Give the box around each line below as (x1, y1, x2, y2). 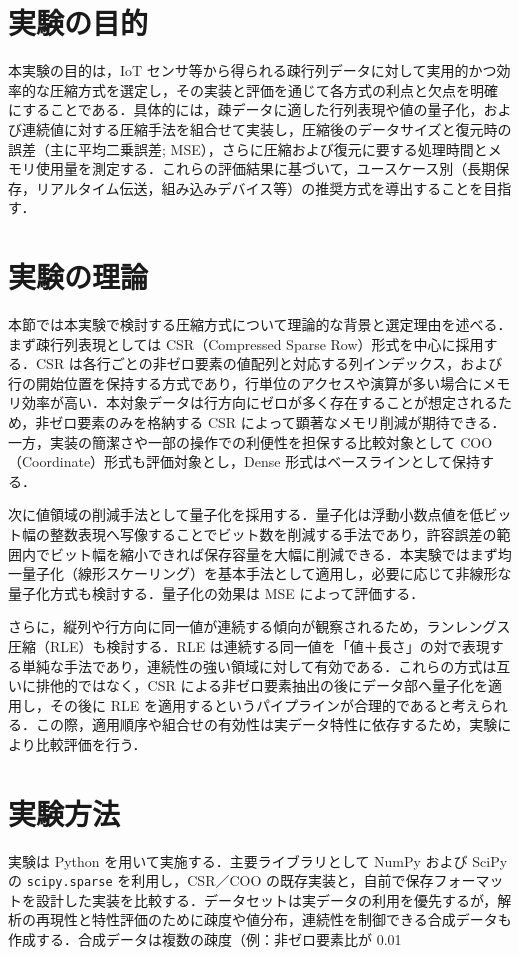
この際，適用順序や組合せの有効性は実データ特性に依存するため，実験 (35, 714, 498, 735)
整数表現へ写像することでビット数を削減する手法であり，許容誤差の (49, 523, 497, 544)
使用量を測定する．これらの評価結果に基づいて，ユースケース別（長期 (35, 158, 496, 179)
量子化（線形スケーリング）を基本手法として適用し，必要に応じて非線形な (21, 563, 512, 584)
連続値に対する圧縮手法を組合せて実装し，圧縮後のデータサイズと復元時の (21, 118, 512, 139)
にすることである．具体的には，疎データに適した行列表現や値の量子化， (8, 99, 484, 120)
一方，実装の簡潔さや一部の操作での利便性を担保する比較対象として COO (8, 431, 493, 452)
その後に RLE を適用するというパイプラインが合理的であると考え (49, 694, 480, 715)
